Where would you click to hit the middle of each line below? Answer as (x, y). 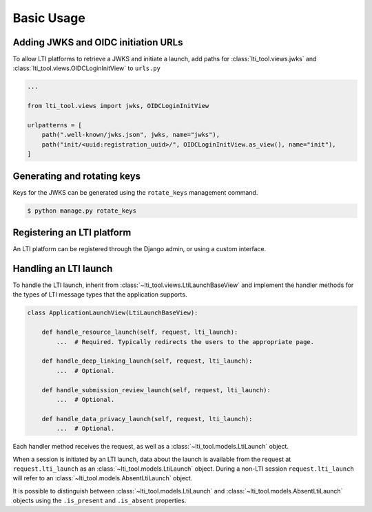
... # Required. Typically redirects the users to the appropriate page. (185, 342)
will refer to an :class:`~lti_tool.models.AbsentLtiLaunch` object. (103, 478)
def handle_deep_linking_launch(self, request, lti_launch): (147, 361)
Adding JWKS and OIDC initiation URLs (98, 42)
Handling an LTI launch (63, 268)
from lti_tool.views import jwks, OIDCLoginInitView (118, 106)
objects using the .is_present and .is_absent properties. (100, 501)
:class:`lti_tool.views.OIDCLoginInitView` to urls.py (87, 68)
